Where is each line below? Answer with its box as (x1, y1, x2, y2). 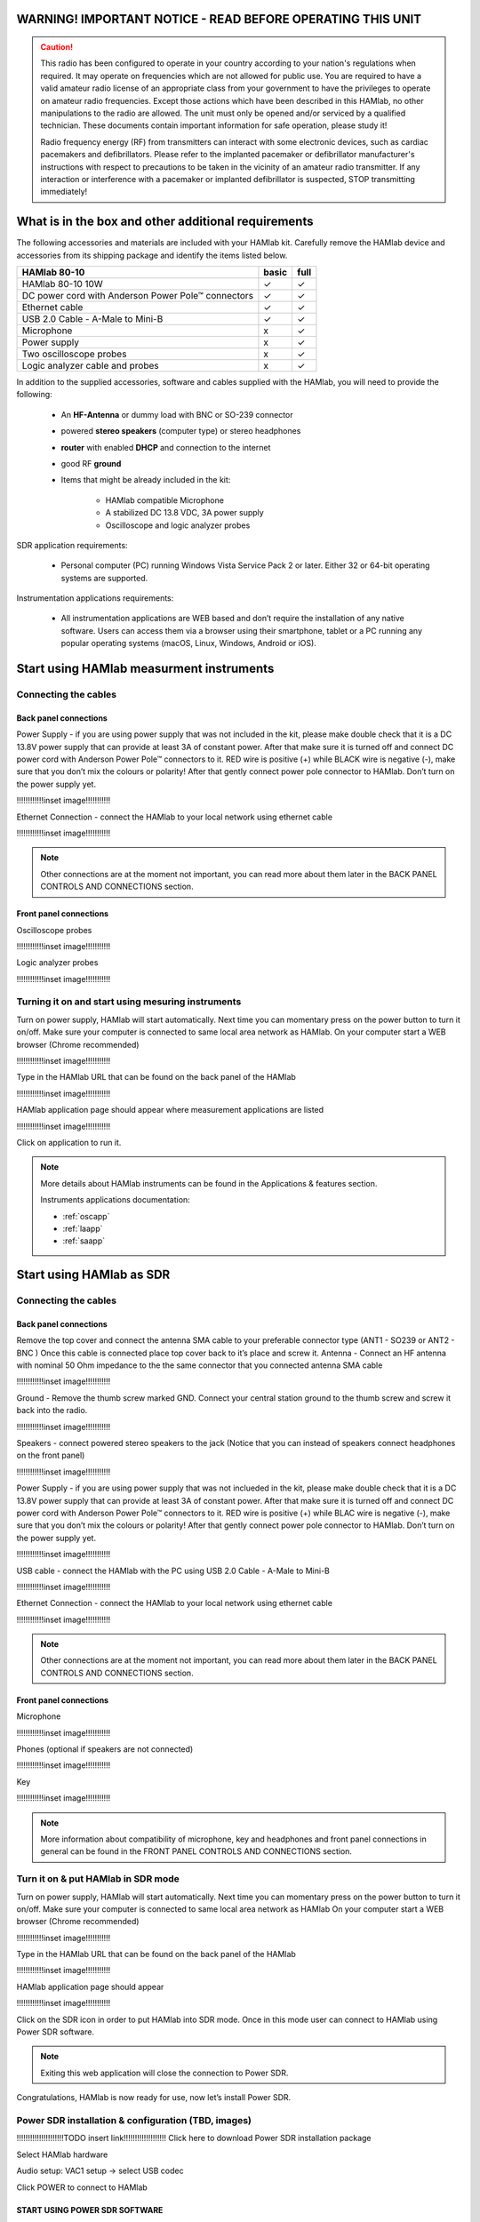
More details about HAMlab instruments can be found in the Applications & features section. (40, 1178, 378, 1188)
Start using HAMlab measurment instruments (16, 661, 275, 676)
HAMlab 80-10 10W (21, 278, 104, 290)
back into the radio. (16, 1405, 88, 1416)
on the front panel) (16, 1450, 85, 1461)
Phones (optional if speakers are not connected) (16, 1744, 194, 1754)
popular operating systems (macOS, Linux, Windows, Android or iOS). (60, 638, 317, 649)
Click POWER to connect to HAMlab (16, 2182, 148, 2193)
